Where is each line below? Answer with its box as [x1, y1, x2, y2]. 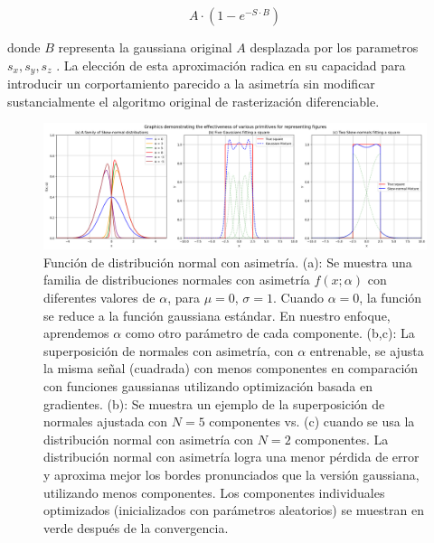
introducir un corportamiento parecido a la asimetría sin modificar [7, 74, 375, 93]
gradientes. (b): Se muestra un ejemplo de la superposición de [43, 394, 385, 413]
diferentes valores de [43, 287, 156, 306]
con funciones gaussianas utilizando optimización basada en [43, 376, 373, 395]
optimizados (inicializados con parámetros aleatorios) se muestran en [43, 501, 424, 520]
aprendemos [43, 323, 109, 342]
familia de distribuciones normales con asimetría [43, 270, 310, 289]
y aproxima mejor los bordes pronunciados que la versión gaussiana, [43, 464, 420, 483]
